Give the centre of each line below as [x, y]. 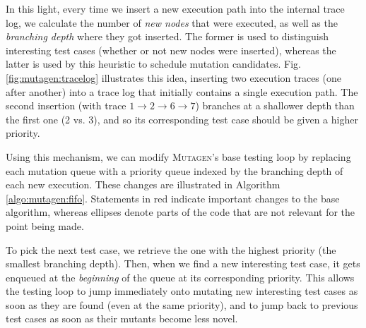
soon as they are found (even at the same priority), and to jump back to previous [182, 304]
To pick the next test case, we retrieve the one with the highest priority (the [171, 249]
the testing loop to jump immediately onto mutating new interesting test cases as [182, 291]
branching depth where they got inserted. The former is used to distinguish [167, 36]
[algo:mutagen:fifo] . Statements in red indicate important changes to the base [173, 198]
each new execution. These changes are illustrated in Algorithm [143, 184]
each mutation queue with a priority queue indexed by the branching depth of [175, 170]
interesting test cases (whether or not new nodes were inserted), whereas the [171, 50]
